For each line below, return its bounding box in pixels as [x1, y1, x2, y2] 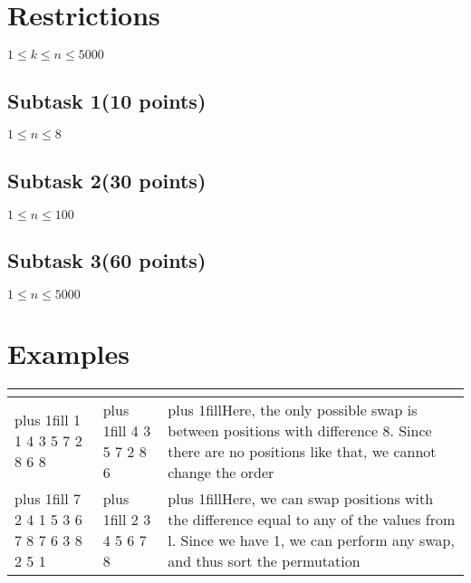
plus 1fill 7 [14, 487, 81, 509]
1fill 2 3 [102, 508, 151, 530]
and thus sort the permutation [168, 550, 360, 571]
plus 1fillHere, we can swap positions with [168, 487, 434, 509]
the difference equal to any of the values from [168, 508, 456, 530]
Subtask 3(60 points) [7, 245, 207, 273]
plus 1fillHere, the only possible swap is [168, 398, 418, 420]
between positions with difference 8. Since [168, 419, 432, 441]
